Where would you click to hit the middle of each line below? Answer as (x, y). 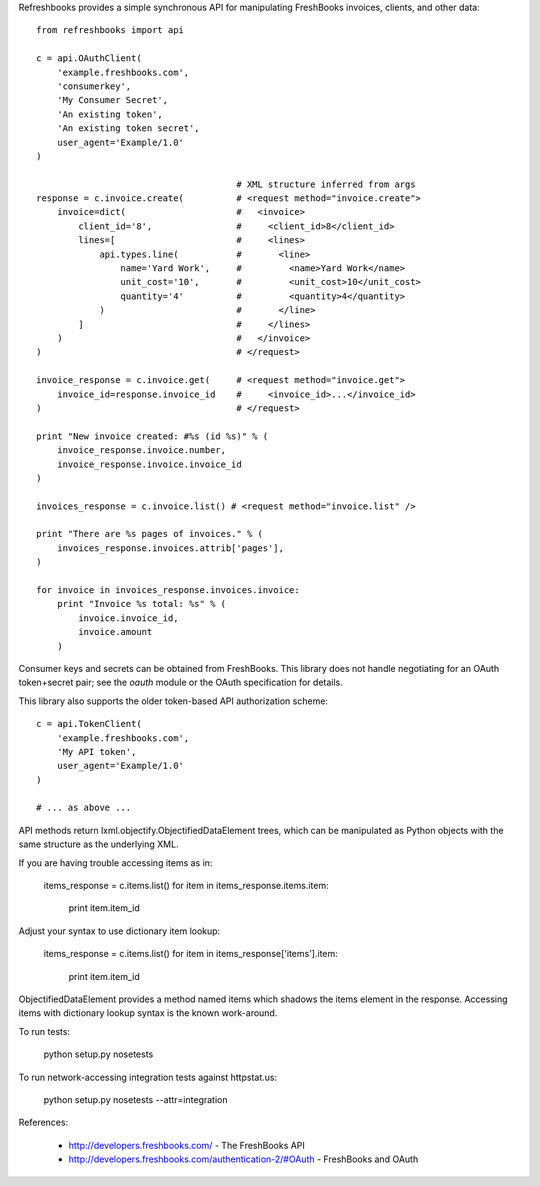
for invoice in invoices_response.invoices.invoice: (168, 590)
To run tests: (44, 1031)
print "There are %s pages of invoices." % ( (150, 534)
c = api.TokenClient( (89, 724)
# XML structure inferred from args (326, 184)
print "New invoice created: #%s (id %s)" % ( (152, 436)
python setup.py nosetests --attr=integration (135, 1099)
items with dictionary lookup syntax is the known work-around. (148, 1013)
